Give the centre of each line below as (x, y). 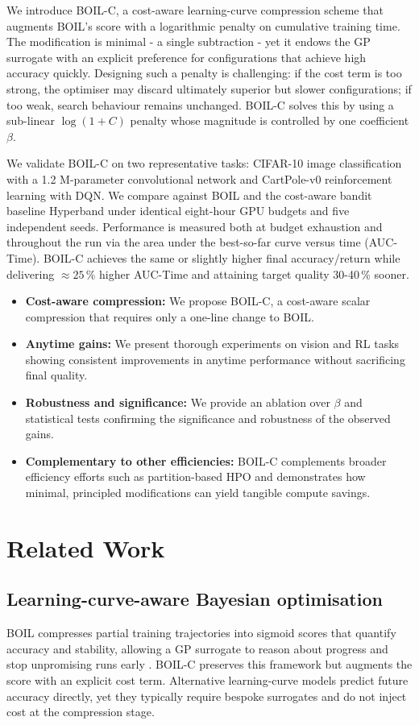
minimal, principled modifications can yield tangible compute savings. (198, 493)
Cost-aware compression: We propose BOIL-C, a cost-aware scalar (198, 301)
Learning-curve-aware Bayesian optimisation (195, 599)
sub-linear (31, 120)
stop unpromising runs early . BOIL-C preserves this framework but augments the (209, 664)
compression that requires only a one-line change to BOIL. (170, 316)
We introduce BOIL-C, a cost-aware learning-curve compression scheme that (195, 10)
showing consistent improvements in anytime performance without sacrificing (215, 359)
